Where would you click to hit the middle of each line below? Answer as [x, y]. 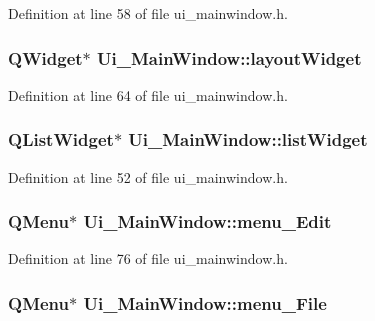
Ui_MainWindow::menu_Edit [207, 221]
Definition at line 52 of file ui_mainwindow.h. [148, 176]
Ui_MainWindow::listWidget [248, 139]
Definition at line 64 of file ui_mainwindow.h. [148, 94]
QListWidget [61, 139]
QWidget [45, 57]
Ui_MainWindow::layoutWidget [229, 57]
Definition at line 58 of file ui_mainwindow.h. [148, 13]
